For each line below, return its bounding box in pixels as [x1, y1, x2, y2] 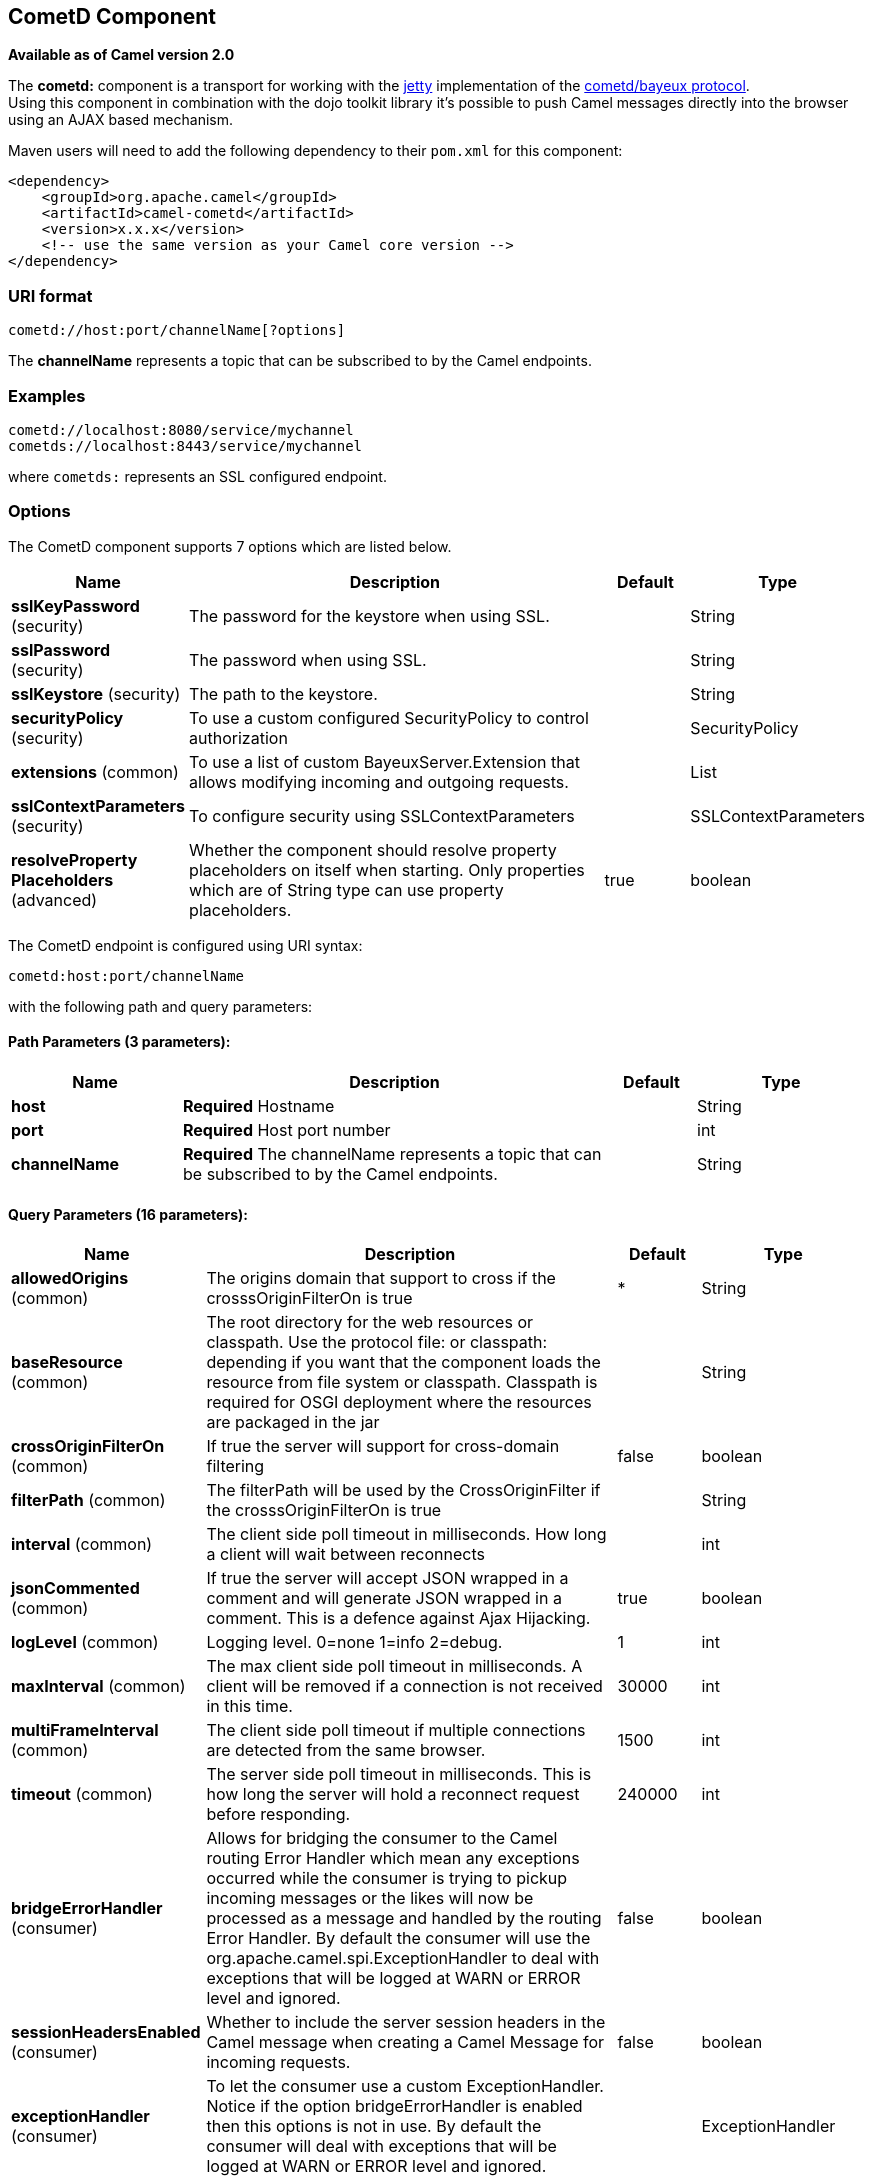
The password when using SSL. [189, 649, 427, 670]
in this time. [206, 1696, 293, 1717]
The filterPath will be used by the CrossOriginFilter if [206, 1480, 601, 1501]
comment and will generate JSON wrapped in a [206, 1588, 562, 1609]
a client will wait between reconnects [206, 1544, 485, 1565]
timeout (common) [11, 1784, 153, 1805]
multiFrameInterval [11, 1720, 159, 1741]
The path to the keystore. [189, 683, 378, 704]
